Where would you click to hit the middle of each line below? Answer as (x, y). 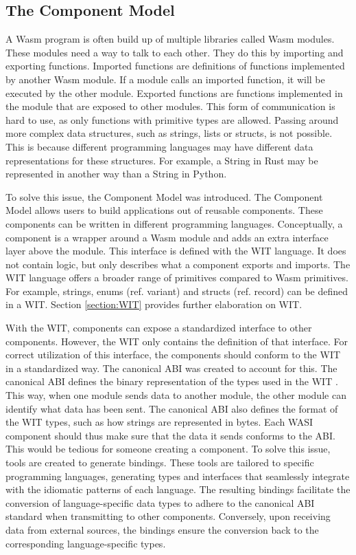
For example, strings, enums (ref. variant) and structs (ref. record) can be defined (177, 291)
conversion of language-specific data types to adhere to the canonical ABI (160, 502)
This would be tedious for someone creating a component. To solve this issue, (168, 449)
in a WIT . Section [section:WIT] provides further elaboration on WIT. (154, 304)
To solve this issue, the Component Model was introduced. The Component (164, 196)
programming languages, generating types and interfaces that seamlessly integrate (178, 476)
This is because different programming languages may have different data (159, 146)
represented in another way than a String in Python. (116, 174)
